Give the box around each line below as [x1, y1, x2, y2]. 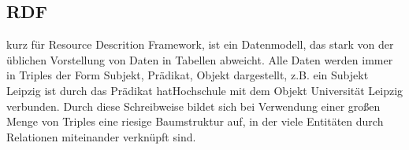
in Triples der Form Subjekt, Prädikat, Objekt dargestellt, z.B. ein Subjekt [6, 67, 369, 83]
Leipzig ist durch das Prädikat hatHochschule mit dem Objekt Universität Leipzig [6, 82, 403, 98]
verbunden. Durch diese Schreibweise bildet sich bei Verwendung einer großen [6, 97, 381, 114]
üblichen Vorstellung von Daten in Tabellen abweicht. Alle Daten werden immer [6, 51, 393, 68]
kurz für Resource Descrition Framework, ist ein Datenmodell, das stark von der [6, 36, 394, 53]
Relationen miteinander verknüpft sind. [6, 128, 196, 145]
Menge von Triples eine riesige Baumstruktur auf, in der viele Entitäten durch [6, 113, 384, 130]
